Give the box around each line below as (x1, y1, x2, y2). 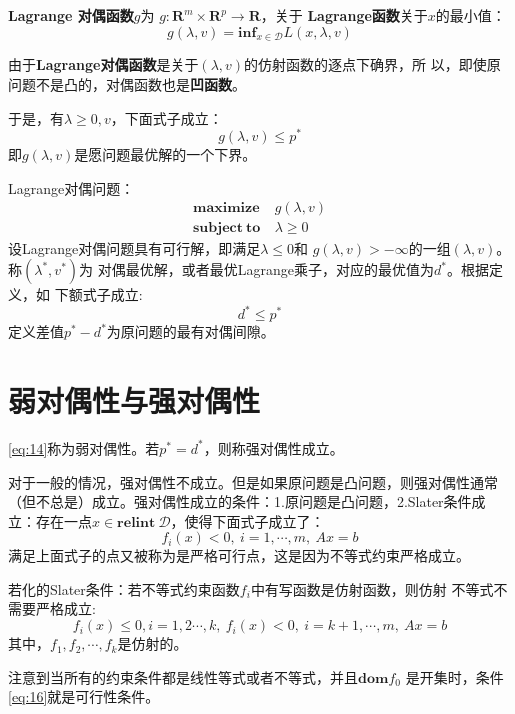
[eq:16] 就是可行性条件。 (8, 686, 160, 707)
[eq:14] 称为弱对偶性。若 (8, 437, 160, 458)
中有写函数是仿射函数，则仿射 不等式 (250, 578, 494, 599)
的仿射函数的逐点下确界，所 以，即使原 (244, 54, 501, 75)
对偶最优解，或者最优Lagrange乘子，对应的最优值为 (97, 259, 434, 280)
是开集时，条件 (405, 666, 504, 687)
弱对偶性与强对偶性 (8, 379, 261, 420)
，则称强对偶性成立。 (203, 437, 344, 458)
